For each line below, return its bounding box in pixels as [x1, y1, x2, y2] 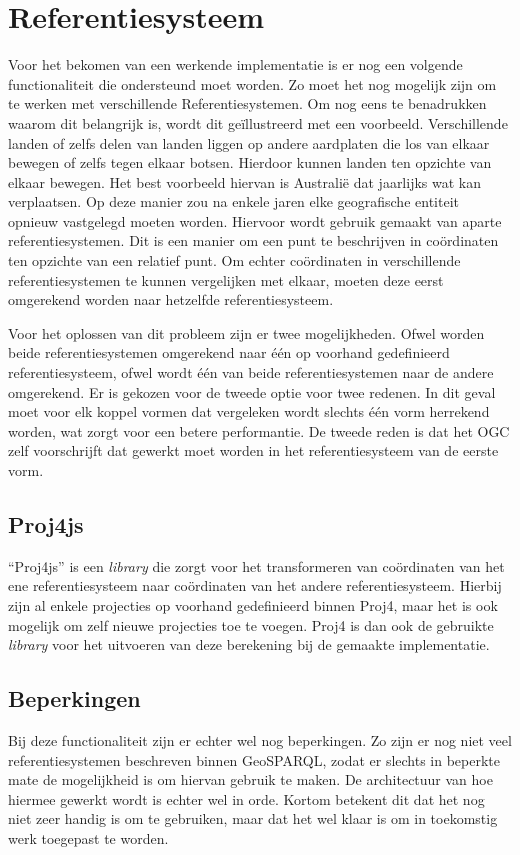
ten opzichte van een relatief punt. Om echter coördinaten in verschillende [8, 250, 461, 271]
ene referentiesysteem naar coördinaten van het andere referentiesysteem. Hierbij [8, 575, 502, 596]
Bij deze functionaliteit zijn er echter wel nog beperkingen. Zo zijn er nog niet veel [8, 729, 512, 750]
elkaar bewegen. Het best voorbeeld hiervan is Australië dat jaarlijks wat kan [8, 171, 482, 192]
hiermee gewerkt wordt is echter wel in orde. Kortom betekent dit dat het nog [8, 788, 485, 809]
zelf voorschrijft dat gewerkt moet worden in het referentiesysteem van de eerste [8, 440, 499, 461]
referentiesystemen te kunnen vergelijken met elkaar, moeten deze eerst [8, 269, 444, 290]
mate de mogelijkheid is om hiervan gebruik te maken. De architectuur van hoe [8, 769, 493, 790]
